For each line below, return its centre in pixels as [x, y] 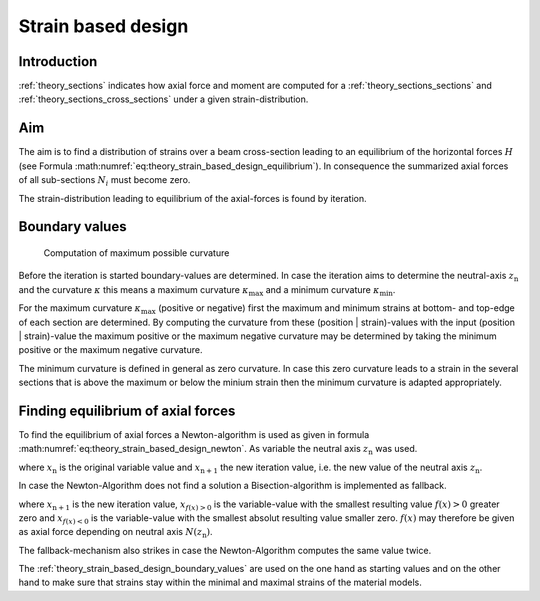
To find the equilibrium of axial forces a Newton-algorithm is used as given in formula [194, 434]
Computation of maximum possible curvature [136, 252]
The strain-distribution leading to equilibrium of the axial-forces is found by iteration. [192, 198]
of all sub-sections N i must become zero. [104, 181]
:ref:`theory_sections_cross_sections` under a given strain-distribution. [163, 99]
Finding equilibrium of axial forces [127, 410]
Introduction [58, 61]
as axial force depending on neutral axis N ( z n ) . [116, 533]
